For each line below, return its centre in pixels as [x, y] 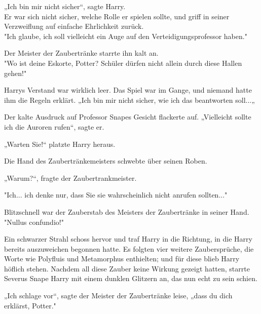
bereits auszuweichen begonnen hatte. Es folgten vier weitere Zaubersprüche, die [129, 248]
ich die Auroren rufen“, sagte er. [54, 126]
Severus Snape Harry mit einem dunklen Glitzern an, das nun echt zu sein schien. [131, 278]
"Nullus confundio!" [34, 222]
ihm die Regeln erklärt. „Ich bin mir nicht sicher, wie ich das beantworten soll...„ [129, 100]
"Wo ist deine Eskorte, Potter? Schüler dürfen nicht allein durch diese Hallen [123, 63]
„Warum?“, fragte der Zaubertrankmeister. [70, 178]
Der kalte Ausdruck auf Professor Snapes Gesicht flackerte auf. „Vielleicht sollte [128, 117]
